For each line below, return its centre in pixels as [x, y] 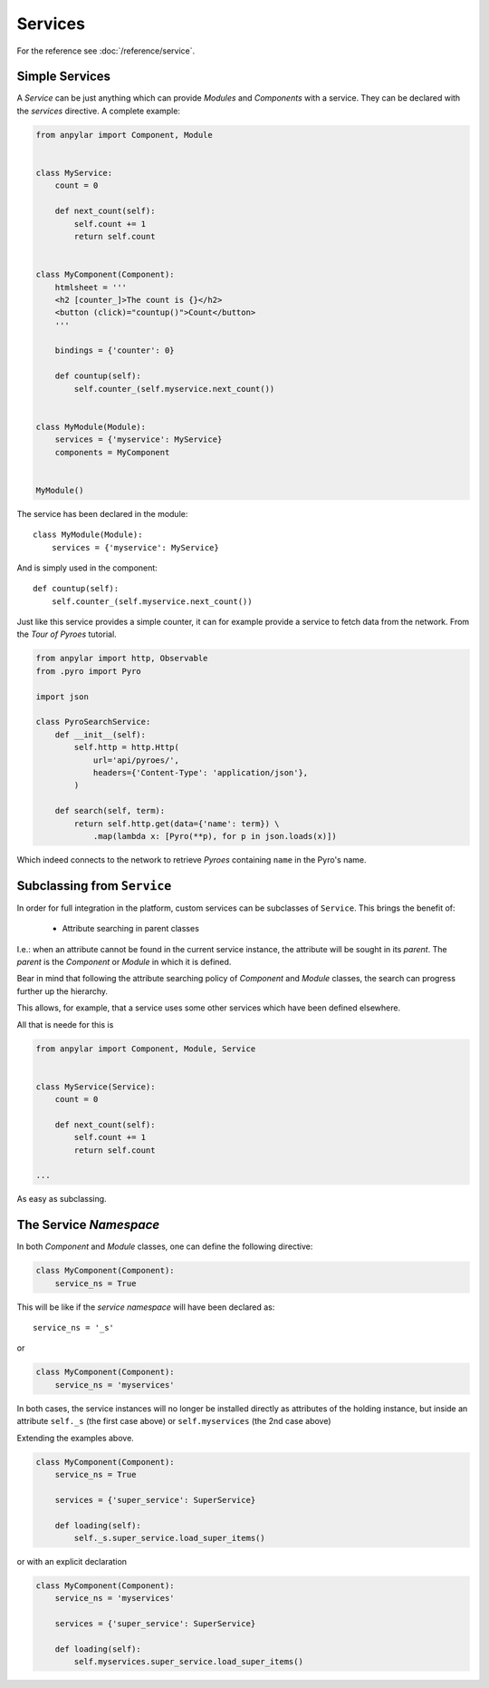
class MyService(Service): [96, 1087]
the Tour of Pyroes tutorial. [67, 634]
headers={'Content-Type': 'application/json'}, [201, 772]
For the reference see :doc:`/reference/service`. [106, 51]
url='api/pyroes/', [136, 760]
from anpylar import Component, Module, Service [146, 1049]
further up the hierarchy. [62, 991]
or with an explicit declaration [72, 1561]
